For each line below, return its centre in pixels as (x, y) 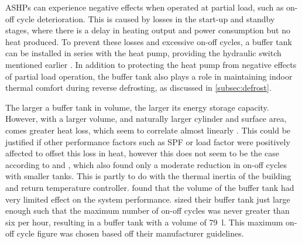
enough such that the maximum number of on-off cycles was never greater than (147, 211)
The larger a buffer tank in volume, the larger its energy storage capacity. (137, 107)
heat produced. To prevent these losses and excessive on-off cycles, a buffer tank (149, 41)
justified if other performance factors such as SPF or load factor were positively (148, 141)
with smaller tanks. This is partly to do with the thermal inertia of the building (148, 176)
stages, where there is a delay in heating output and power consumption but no (148, 30)
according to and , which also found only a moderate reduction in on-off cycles (146, 164)
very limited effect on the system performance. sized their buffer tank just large (148, 199)
